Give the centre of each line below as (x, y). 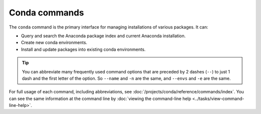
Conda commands (46, 13)
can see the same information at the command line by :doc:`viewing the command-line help (100, 99)
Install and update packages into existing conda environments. (83, 49)
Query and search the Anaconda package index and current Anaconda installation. (103, 36)
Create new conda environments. (54, 43)
